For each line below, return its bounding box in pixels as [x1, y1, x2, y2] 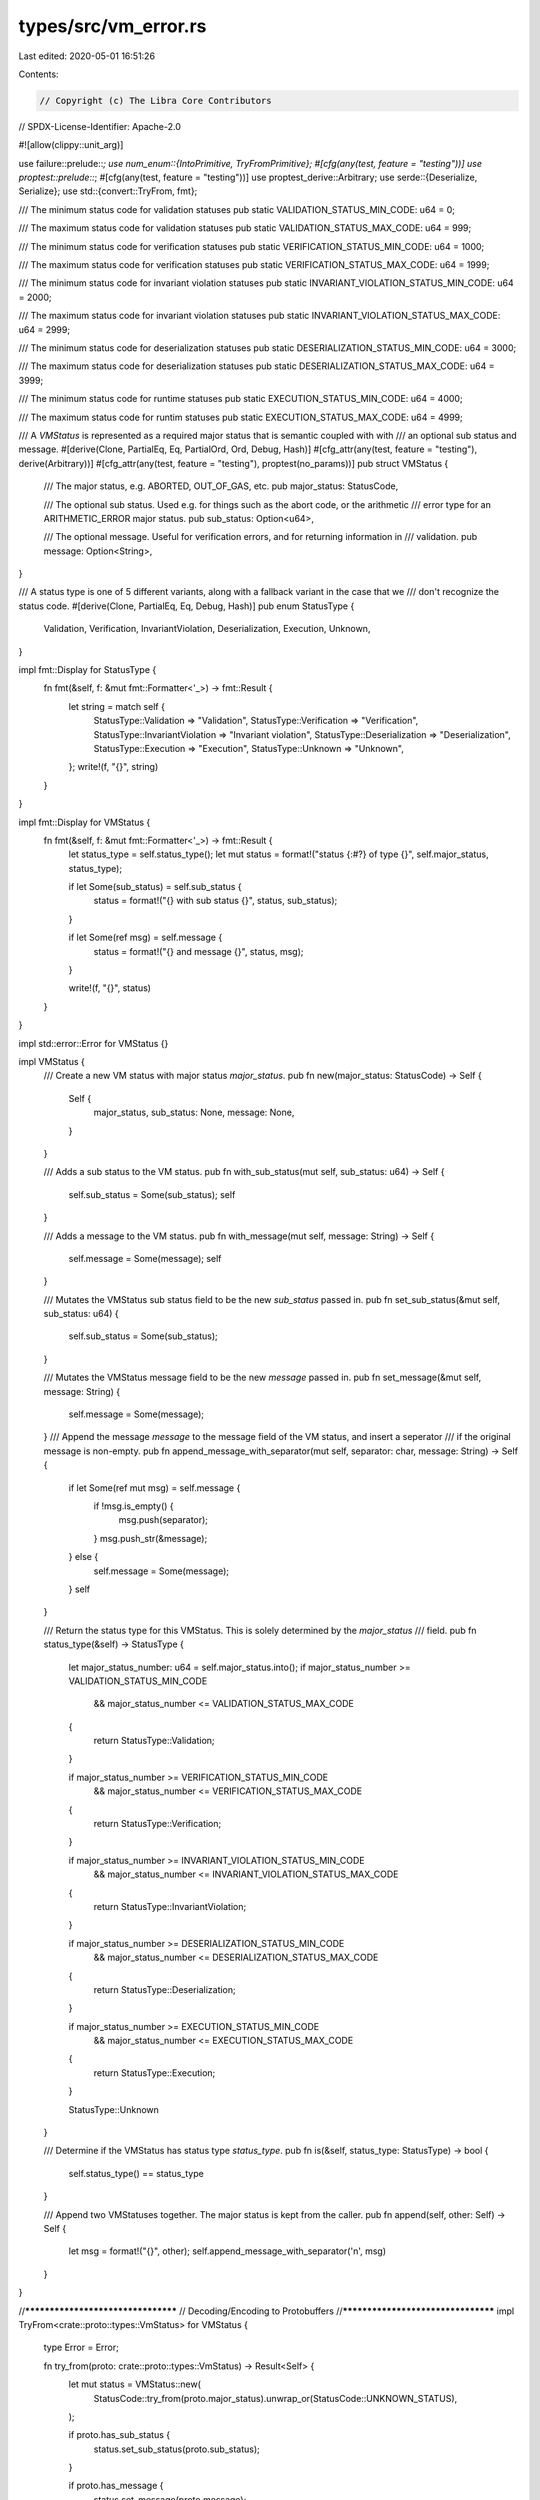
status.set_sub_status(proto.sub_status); [93, 2443, 260, 2455]
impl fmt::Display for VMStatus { [18, 816, 151, 828]
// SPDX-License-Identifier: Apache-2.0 [18, 120, 182, 132]
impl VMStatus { [18, 1056, 85, 1067]
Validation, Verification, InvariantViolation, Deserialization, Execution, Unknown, [43, 623, 371, 635]
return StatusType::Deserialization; [93, 1983, 237, 1995]
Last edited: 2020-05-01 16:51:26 [18, 50, 155, 62]
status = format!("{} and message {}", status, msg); [93, 945, 304, 957]
